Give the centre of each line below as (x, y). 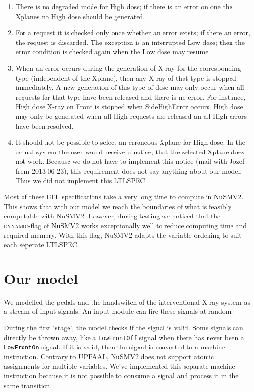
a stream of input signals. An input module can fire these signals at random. (119, 311)
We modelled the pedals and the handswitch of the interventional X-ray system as (127, 301)
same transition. (28, 385)
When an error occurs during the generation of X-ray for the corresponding (128, 68)
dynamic (16, 225)
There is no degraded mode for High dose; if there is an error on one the (124, 6)
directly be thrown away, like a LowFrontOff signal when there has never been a (124, 337)
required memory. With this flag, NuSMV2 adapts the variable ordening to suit (123, 235)
